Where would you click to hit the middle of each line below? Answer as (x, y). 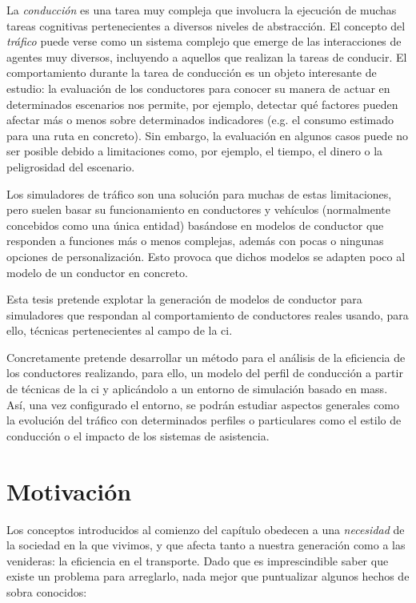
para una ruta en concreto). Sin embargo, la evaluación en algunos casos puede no (208, 135)
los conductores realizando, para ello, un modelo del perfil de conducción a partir (205, 373)
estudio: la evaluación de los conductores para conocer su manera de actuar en (198, 88)
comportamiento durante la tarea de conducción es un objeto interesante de (192, 72)
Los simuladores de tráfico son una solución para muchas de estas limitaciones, (199, 193)
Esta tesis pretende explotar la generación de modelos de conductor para (184, 299)
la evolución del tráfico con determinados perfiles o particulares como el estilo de (204, 420)
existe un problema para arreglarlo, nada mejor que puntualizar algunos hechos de (208, 576)
